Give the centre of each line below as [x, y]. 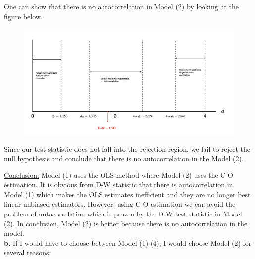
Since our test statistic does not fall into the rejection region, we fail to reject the [127, 149]
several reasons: [27, 252]
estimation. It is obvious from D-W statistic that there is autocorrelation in [119, 185]
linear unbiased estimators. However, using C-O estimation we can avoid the [120, 204]
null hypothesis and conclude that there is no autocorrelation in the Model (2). [124, 158]
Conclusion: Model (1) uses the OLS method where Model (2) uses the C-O [119, 175]
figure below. [23, 16]
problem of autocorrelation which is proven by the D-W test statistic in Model [123, 214]
